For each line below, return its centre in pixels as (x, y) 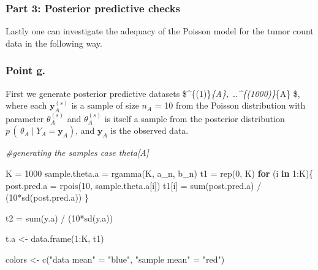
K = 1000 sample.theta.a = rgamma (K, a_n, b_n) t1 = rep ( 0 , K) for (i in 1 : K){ (160, 173)
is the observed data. (150, 130)
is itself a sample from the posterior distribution (195, 118)
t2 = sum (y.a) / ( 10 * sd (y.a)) (59, 218)
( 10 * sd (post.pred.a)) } (47, 197)
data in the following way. (54, 43)
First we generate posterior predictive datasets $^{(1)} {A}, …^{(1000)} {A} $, (153, 93)
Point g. (26, 70)
